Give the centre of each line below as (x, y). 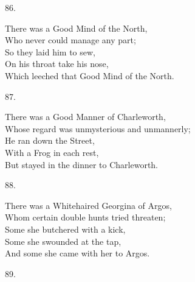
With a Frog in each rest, (52, 152)
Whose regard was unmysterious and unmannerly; (98, 128)
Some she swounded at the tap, (63, 241)
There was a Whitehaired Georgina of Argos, (88, 205)
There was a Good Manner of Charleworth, (85, 117)
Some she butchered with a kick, (65, 229)
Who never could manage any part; (70, 40)
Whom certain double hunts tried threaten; (85, 217)
